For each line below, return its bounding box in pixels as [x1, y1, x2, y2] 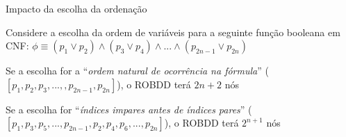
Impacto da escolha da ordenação [6, 1, 147, 15]
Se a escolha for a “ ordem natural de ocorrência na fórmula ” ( [6, 63, 269, 78]
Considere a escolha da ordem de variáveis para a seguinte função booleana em [6, 24, 340, 39]
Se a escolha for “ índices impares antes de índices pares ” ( [6, 102, 252, 116]
